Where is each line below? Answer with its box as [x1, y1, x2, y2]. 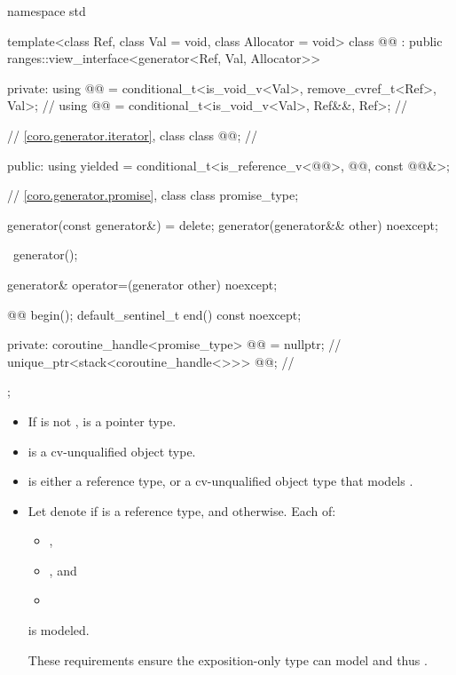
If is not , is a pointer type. [28, 411, 177, 430]
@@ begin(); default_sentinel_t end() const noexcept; [7, 305, 302, 323]
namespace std [7, 2, 86, 20]
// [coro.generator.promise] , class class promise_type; [7, 186, 299, 204]
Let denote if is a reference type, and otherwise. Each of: [28, 501, 336, 520]
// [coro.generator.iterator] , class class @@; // [7, 125, 258, 144]
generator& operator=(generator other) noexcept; [7, 274, 278, 293]
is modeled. [28, 621, 90, 639]
